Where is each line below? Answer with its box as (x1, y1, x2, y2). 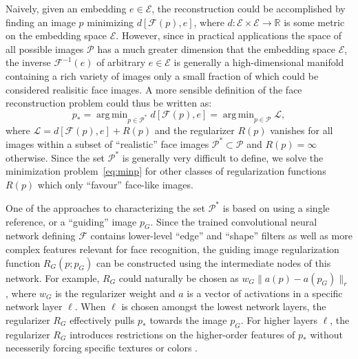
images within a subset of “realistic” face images (6, 136, 209, 151)
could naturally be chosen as (118, 270, 239, 285)
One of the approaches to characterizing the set (6, 200, 205, 215)
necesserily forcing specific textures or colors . (6, 340, 198, 355)
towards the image (149, 312, 227, 327)
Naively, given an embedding (6, 1, 127, 15)
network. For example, (6, 270, 100, 285)
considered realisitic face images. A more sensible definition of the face (6, 82, 302, 96)
